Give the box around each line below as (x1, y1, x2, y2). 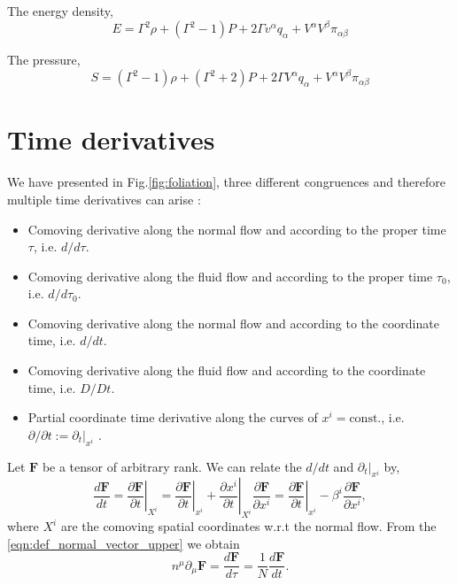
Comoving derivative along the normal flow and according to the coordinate (27, 313, 439, 332)
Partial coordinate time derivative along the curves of (27, 408, 318, 427)
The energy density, (7, 2, 113, 19)
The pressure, (7, 50, 81, 69)
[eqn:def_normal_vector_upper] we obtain (7, 534, 240, 552)
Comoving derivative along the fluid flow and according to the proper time (27, 266, 433, 285)
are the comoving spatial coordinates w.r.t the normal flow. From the (60, 517, 437, 535)
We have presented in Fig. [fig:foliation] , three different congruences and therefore (7, 173, 445, 191)
